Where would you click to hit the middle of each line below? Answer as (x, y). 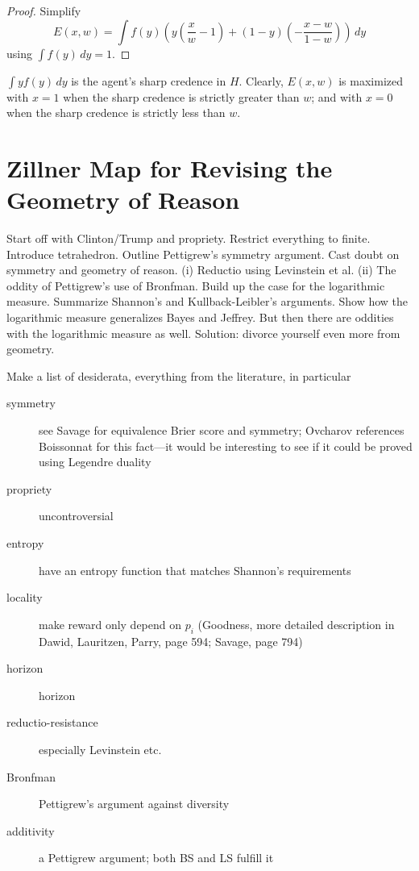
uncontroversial (76, 516)
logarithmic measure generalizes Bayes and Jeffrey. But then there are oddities (200, 317)
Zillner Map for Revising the (170, 167)
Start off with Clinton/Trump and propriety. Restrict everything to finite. (189, 238)
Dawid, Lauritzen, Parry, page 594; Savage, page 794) (171, 641)
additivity (31, 830)
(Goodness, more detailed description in (296, 624)
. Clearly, (261, 80)
